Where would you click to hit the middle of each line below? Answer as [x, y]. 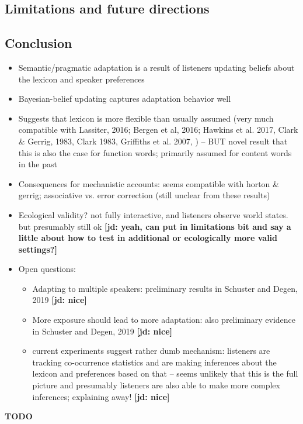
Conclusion [39, 43]
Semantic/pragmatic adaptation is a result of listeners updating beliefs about [156, 67]
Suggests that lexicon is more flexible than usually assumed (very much [146, 118]
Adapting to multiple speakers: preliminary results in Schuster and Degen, [165, 288]
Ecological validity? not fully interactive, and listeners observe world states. [153, 214]
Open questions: [47, 269]
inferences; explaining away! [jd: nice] [101, 396]
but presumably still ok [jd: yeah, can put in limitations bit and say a [155, 226]
